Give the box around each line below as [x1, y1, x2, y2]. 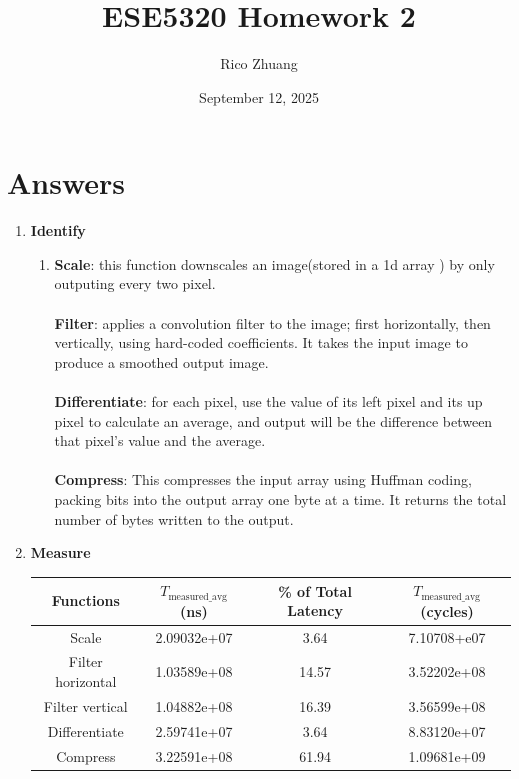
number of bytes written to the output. [54, 508, 294, 529]
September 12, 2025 [199, 86, 319, 107]
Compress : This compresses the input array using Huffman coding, [54, 469, 472, 490]
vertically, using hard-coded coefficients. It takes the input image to [54, 332, 468, 353]
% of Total [278, 580, 352, 601]
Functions [51, 590, 120, 611]
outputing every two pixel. [54, 273, 216, 294]
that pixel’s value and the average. [54, 430, 266, 451]
